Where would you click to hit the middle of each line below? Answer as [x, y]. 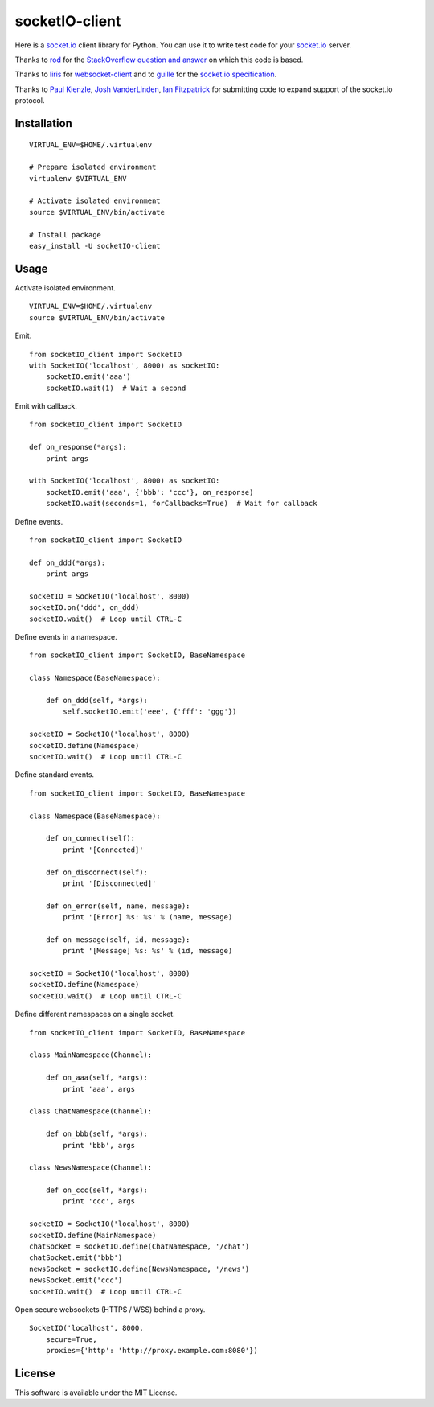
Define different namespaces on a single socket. [95, 1014]
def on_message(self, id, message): [118, 940]
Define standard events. [55, 775]
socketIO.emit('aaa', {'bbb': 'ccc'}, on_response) [149, 492]
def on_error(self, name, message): [118, 906]
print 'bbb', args [99, 1145]
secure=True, [71, 1339]
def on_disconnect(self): [97, 872]
